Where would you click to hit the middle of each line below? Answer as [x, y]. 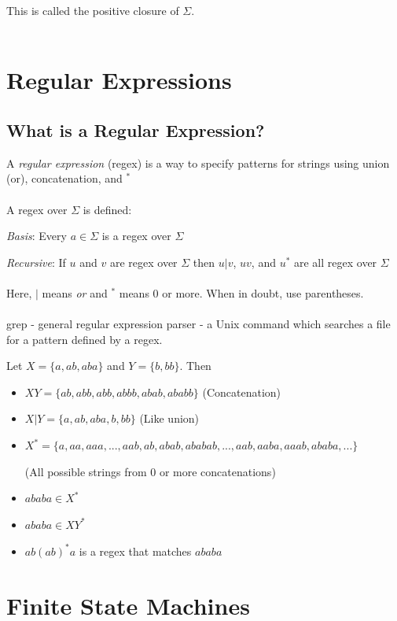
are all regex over [336, 262]
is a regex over [136, 236]
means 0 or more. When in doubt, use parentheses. [241, 292]
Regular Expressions [119, 80]
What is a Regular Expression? [136, 129]
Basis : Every [37, 236]
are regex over [143, 262]
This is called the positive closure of [93, 10]
